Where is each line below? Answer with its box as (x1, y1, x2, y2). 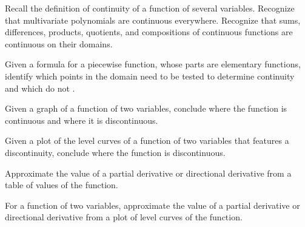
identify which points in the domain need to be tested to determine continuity (5, 69, 295, 82)
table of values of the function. (5, 178, 118, 191)
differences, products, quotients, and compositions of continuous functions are (5, 25, 293, 38)
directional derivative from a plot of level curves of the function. (5, 211, 243, 223)
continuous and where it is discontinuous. (5, 113, 158, 126)
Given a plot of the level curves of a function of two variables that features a (5, 134, 289, 147)
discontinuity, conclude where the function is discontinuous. (5, 146, 226, 158)
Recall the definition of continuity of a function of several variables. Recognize (5, 2, 295, 14)
